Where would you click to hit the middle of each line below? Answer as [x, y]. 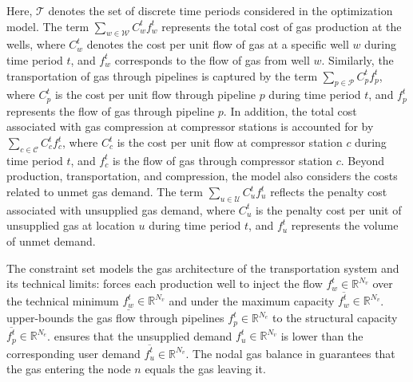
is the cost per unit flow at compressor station [230, 142]
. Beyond [362, 160]
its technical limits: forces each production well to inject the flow [165, 284]
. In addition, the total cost [290, 110]
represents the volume [345, 225]
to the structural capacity [335, 318]
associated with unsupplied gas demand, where [121, 209]
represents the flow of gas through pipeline [111, 110]
